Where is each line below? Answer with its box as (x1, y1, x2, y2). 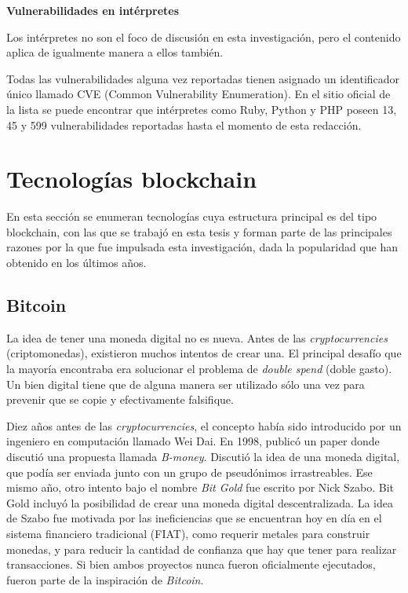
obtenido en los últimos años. (6, 254, 147, 271)
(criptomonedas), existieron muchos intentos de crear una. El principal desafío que (6, 345, 402, 361)
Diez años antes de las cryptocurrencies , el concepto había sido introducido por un (6, 417, 402, 434)
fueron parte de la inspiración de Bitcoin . (6, 571, 204, 588)
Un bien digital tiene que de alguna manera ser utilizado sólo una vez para (6, 375, 365, 392)
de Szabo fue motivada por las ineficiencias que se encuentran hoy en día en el (6, 510, 382, 526)
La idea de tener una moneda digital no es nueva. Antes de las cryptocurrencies (6, 329, 388, 346)
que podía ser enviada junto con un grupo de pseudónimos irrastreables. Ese (6, 463, 373, 480)
